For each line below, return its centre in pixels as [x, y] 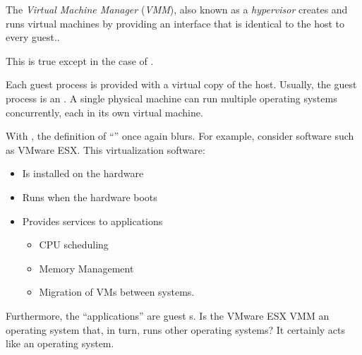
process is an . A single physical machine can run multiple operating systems [171, 98]
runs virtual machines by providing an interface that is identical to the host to [175, 23]
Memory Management [86, 268]
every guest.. [33, 37]
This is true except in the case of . [80, 60]
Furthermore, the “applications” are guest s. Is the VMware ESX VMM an [168, 315]
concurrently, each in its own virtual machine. [104, 112]
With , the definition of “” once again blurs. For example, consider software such [180, 136]
